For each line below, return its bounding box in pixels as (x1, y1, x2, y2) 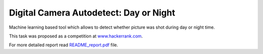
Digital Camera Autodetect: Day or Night (9, 7, 175, 18)
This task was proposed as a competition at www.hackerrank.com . (9, 33, 143, 39)
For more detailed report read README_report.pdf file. (9, 42, 118, 48)
